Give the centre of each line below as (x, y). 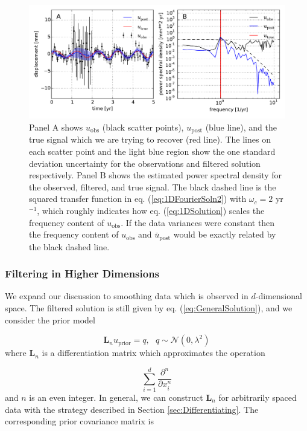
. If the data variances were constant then (198, 222)
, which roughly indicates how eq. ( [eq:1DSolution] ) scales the (151, 210)
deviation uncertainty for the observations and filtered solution (145, 163)
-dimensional (279, 296)
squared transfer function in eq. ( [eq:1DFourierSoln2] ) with (138, 199)
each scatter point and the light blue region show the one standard (152, 151)
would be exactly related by (225, 234)
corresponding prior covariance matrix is (79, 421)
